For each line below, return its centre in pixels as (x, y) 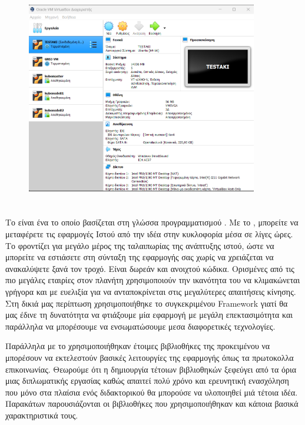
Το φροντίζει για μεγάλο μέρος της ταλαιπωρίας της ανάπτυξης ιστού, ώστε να (140, 245)
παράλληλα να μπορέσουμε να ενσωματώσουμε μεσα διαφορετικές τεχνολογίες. (140, 326)
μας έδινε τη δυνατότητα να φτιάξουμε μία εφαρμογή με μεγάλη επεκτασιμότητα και (149, 315)
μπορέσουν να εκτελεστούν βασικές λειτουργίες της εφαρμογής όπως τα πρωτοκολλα (150, 357)
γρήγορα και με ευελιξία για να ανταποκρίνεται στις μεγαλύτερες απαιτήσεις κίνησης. (151, 292)
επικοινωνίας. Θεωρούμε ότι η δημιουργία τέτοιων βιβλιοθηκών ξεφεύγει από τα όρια (151, 369)
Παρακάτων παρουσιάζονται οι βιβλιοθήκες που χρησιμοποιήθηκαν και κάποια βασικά (152, 404)
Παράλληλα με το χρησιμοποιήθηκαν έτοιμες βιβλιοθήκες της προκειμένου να (138, 346)
